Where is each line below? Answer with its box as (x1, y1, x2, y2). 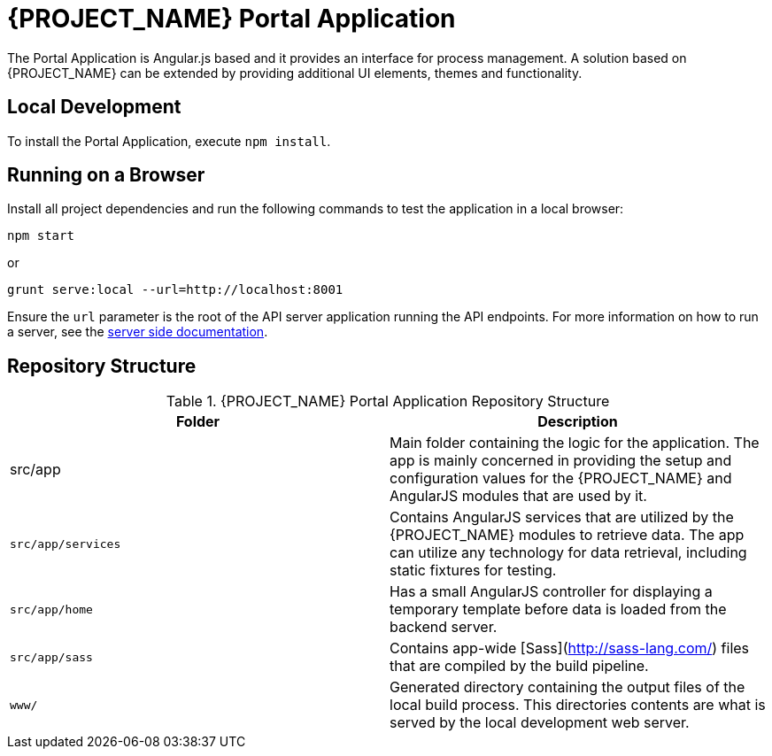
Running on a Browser (7, 164, 205, 187)
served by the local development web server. (390, 714, 690, 732)
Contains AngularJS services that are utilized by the (390, 508, 734, 527)
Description (537, 413, 618, 431)
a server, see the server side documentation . (7, 324, 268, 340)
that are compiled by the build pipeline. (390, 657, 649, 675)
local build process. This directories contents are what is (390, 696, 766, 714)
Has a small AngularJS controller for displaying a (390, 582, 713, 601)
